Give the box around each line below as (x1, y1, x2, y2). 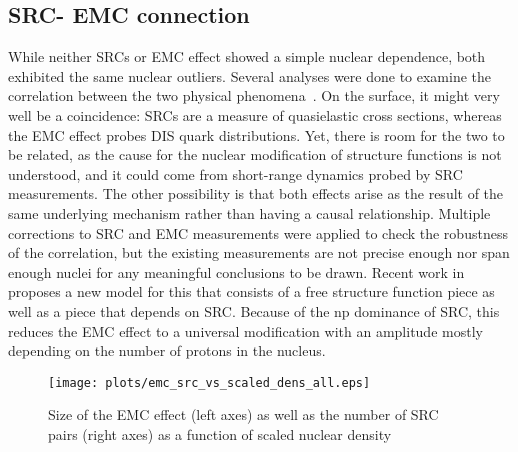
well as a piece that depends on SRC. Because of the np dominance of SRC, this (8, 300, 500, 321)
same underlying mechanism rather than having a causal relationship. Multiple (8, 202, 491, 223)
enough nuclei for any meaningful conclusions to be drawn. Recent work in (8, 261, 465, 282)
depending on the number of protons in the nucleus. (8, 340, 326, 361)
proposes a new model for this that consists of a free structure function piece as (8, 281, 495, 302)
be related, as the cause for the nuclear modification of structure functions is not (8, 144, 502, 165)
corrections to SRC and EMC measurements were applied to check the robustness (8, 222, 508, 243)
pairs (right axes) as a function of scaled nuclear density (48, 423, 392, 444)
